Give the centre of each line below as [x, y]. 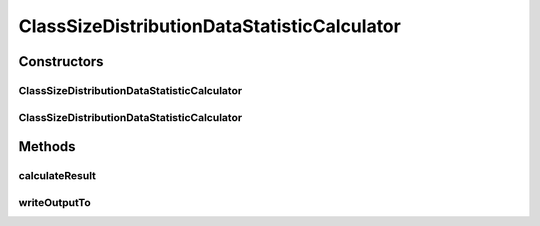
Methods [47, 146]
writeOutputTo [55, 202]
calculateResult [57, 176]
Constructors [61, 61]
